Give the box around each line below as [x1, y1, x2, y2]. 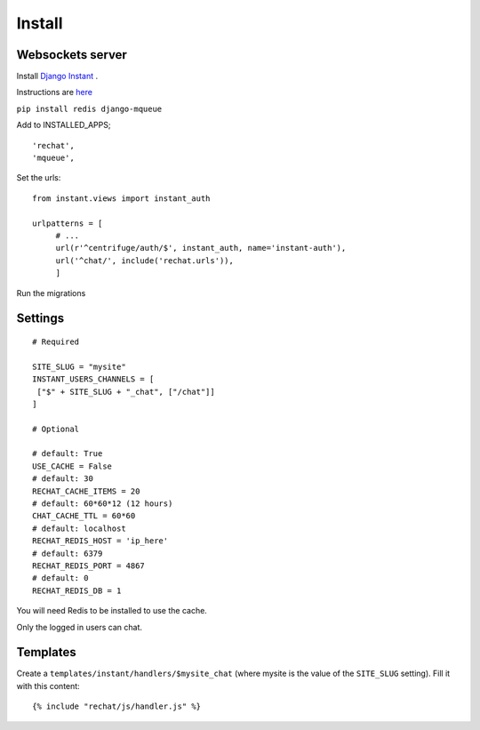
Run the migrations [16, 287, 86, 298]
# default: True [32, 449, 103, 459]
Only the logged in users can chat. [16, 622, 142, 632]
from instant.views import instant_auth [32, 193, 211, 204]
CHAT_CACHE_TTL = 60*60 [32, 511, 136, 521]
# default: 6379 [32, 548, 103, 558]
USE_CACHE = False [32, 461, 113, 471]
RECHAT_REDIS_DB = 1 [32, 585, 122, 596]
